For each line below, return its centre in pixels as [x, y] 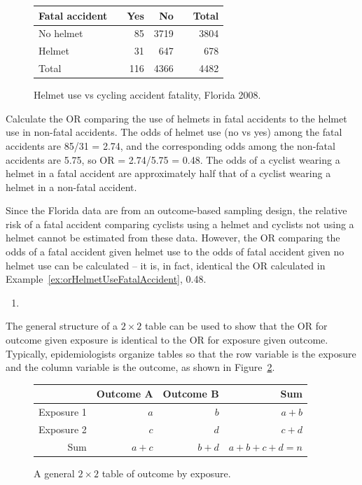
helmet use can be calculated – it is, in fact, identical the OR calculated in [166, 265]
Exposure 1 [63, 412]
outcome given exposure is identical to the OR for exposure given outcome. [167, 340]
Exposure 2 [63, 429]
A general [54, 473]
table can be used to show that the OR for [236, 326]
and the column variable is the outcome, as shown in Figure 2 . [140, 367]
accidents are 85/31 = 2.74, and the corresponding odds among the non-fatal [170, 145]
